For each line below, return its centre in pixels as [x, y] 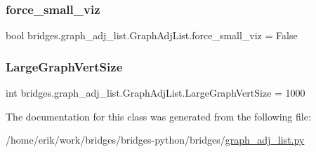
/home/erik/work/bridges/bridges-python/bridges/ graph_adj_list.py [155, 140]
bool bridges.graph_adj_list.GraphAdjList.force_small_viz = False [152, 35]
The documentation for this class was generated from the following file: [158, 116]
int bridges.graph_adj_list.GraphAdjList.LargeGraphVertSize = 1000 [156, 93]
